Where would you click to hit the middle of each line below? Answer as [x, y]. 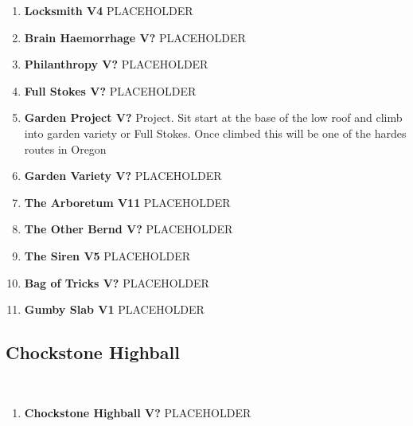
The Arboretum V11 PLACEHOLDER [127, 202]
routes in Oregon [65, 149]
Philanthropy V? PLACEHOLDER [116, 64]
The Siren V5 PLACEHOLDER [107, 255]
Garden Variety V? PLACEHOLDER [123, 176]
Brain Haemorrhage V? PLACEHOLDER [135, 37]
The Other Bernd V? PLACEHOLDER [129, 229]
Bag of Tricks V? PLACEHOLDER [117, 282]
